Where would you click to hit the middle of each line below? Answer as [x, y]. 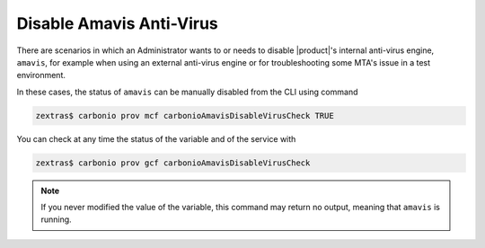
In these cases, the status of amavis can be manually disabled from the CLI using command [187, 92]
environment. [41, 75]
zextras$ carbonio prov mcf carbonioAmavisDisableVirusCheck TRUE [185, 115]
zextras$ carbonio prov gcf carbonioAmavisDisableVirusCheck [173, 163]
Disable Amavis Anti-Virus [118, 23]
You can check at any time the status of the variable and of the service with [156, 138]
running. [56, 219]
